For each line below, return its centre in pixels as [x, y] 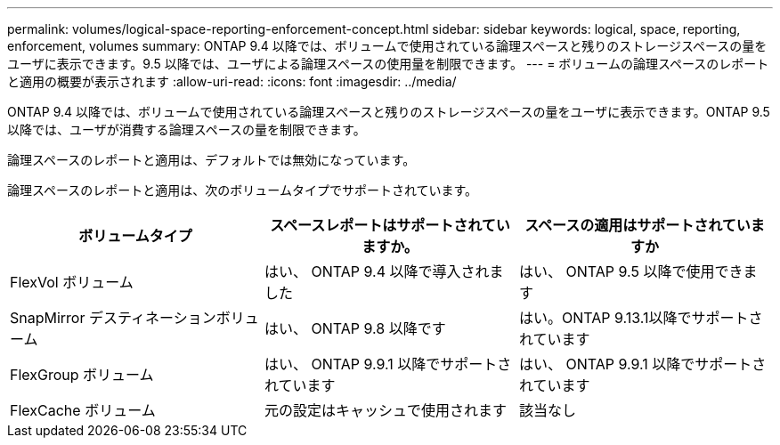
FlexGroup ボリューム [82, 375]
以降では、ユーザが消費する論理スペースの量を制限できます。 [187, 129]
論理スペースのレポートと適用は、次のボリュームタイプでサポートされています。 [243, 190]
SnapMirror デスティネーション [113, 318]
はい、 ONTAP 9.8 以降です [355, 328]
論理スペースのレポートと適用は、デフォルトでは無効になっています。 [211, 160]
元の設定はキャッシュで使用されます [385, 410]
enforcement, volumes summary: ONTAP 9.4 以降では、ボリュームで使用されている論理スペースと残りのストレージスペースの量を [387, 46]
